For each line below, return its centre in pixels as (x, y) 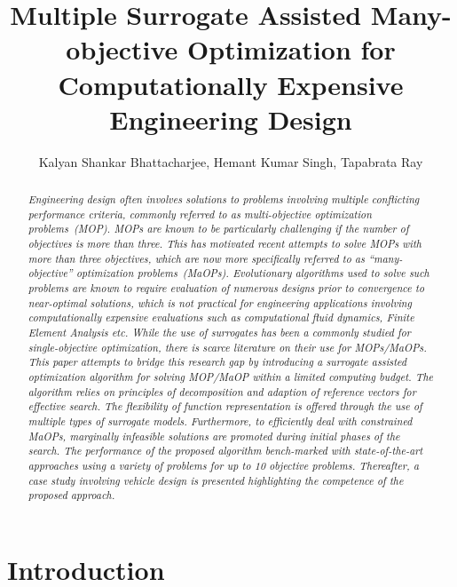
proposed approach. (71, 495)
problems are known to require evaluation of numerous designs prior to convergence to (226, 288)
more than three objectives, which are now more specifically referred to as (196, 258)
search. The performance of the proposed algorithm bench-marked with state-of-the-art (225, 451)
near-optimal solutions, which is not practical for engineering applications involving (220, 302)
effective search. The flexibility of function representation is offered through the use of (225, 406)
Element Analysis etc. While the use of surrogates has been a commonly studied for (219, 332)
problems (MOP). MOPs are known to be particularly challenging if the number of (218, 229)
